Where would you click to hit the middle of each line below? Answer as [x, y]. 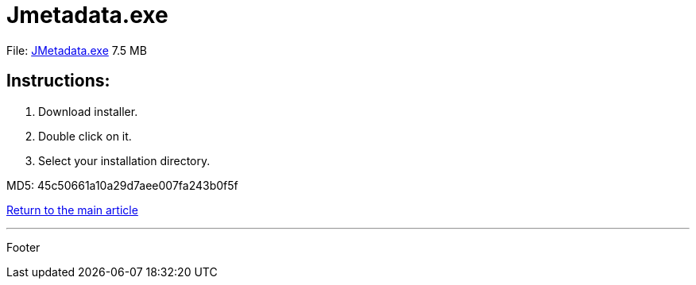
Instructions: [58, 81]
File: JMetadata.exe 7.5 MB [77, 50]
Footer [23, 247]
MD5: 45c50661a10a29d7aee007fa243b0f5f [122, 185]
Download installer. [88, 111]
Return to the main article [72, 210]
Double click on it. [85, 136]
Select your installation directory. [124, 160]
